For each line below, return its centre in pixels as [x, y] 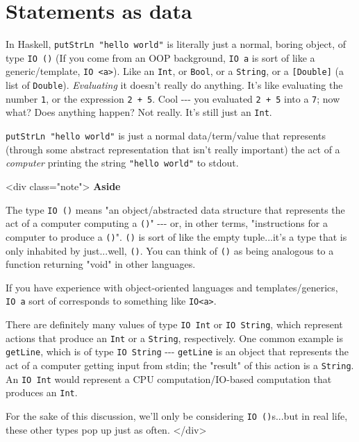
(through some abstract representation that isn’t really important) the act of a [173, 149]
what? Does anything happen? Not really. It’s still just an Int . [139, 112]
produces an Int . [42, 392]
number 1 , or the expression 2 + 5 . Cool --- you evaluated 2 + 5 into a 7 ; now [173, 98]
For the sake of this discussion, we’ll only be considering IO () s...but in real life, [177, 415]
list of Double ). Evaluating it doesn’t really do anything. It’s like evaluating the [174, 85]
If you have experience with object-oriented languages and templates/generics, [172, 287]
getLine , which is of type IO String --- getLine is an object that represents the [177, 351]
